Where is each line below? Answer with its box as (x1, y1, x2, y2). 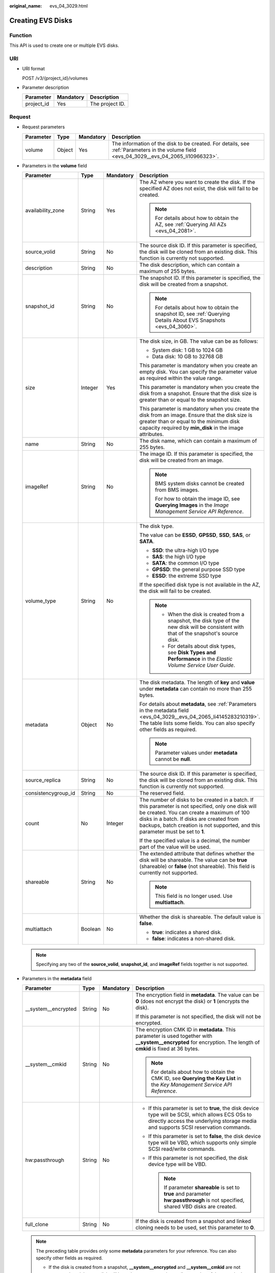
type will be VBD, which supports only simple (148, 1139, 257, 1146)
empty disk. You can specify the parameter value (139, 368, 257, 375)
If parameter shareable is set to (163, 1184, 240, 1191)
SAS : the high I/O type (152, 553, 206, 560)
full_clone (25, 1221, 48, 1228)
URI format (22, 66, 45, 72)
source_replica (25, 777, 61, 784)
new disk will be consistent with (168, 624, 244, 630)
